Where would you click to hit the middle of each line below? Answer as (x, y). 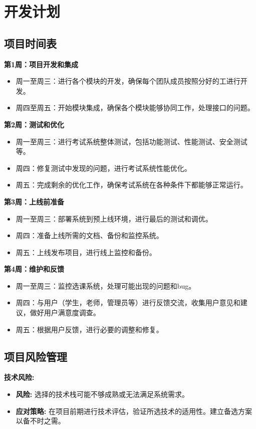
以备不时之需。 (40, 421)
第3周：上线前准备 (34, 201)
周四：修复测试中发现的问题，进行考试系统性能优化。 (103, 168)
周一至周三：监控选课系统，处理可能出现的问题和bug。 (106, 285)
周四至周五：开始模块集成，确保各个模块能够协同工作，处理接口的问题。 (135, 108)
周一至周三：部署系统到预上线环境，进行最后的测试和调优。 (114, 218)
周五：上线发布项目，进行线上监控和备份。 (86, 252)
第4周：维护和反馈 (34, 269)
